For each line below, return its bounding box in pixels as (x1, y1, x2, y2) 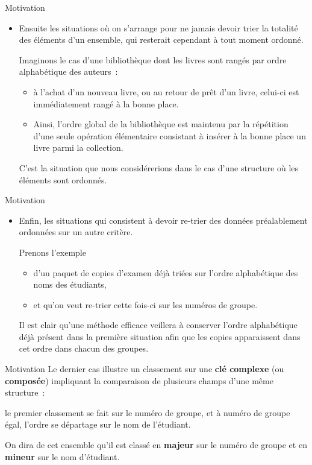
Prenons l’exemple (19, 245, 86, 258)
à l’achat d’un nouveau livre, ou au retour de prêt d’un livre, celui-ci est (33, 85, 299, 98)
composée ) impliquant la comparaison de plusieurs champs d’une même (5, 374, 273, 387)
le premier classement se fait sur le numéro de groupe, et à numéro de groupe (5, 406, 290, 419)
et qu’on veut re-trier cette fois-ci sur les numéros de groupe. (33, 298, 258, 311)
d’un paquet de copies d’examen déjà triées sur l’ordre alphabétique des (33, 266, 298, 279)
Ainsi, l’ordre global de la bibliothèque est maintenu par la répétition (33, 118, 289, 130)
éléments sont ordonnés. (19, 173, 107, 186)
